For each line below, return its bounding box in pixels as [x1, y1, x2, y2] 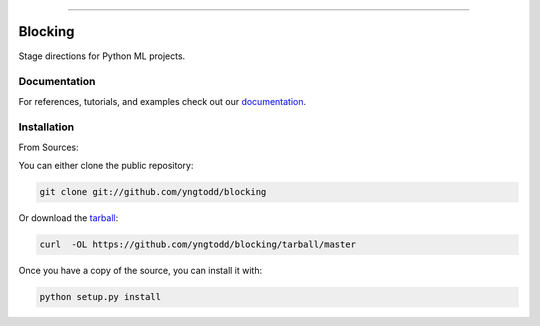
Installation [18, 120, 75, 134]
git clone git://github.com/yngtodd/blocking [39, 186, 267, 198]
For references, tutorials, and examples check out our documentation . [18, 95, 307, 107]
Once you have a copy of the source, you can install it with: [18, 265, 263, 277]
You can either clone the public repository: [18, 160, 194, 172]
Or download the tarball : [18, 212, 119, 224]
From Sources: [18, 141, 79, 153]
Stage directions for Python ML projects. [18, 50, 186, 62]
